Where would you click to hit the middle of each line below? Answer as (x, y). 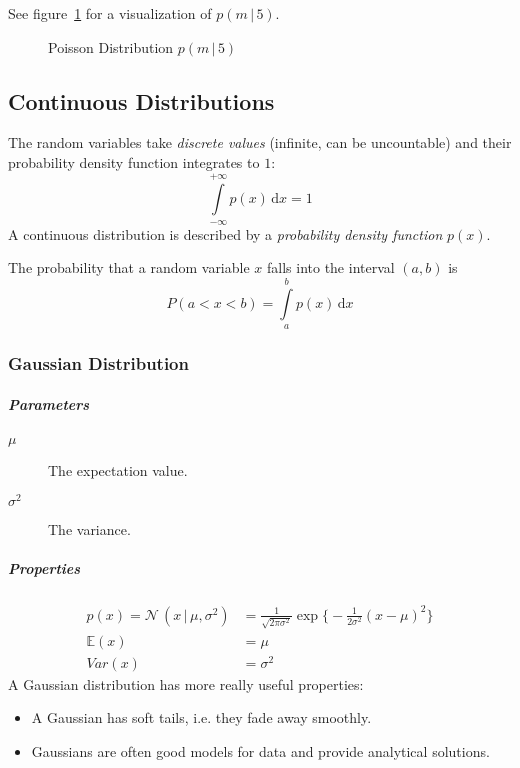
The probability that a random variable (129, 267)
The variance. (89, 529)
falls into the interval (331, 267)
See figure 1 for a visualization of (110, 13)
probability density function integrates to (134, 161)
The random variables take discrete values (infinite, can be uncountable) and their (260, 142)
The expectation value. (118, 469)
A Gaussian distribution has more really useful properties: (186, 683)
